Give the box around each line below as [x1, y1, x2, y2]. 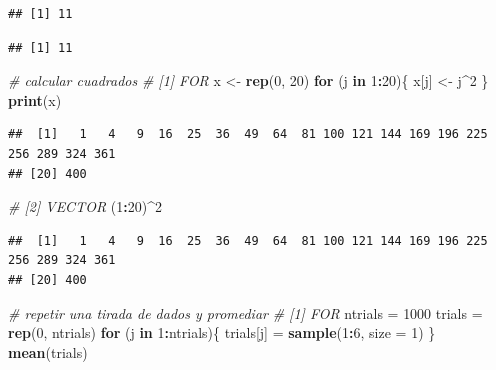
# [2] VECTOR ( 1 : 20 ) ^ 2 [8, 196, 162, 217]
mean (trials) [8, 341, 88, 362]
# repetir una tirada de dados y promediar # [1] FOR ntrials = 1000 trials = [8, 302, 483, 323]
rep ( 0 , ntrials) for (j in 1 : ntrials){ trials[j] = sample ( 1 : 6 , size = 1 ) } [8, 322, 436, 343]
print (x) [8, 89, 62, 110]
